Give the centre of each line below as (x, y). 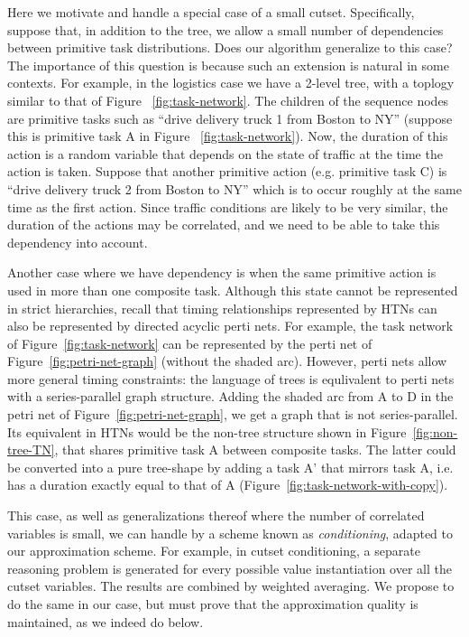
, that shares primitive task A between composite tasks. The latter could (255, 450)
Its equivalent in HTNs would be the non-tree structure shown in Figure (207, 431)
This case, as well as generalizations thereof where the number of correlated (216, 515)
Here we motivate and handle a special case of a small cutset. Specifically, (211, 12)
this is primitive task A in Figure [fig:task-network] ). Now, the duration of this (228, 136)
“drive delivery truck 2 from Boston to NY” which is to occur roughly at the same (234, 188)
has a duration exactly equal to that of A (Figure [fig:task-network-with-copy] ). (228, 485)
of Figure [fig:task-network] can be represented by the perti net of (190, 343)
